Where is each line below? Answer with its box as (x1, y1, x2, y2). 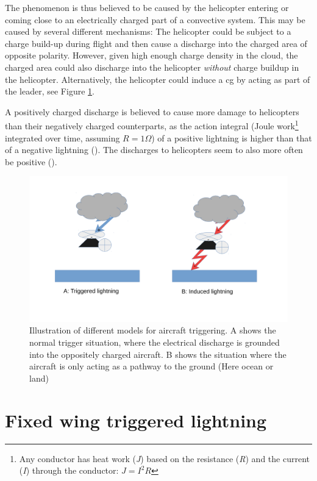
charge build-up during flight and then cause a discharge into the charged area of (5, 37, 307, 49)
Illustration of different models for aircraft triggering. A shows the (29, 324, 276, 337)
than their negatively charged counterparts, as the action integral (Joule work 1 (5, 118, 299, 132)
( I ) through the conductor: (19, 464, 119, 477)
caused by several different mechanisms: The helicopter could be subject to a (5, 25, 291, 38)
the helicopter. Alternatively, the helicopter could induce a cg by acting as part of (5, 73, 310, 85)
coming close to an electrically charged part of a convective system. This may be (5, 13, 305, 26)
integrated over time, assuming (5, 131, 120, 144)
